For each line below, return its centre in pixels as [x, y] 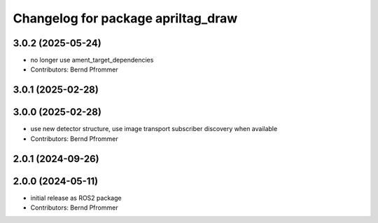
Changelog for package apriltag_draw [125, 18]
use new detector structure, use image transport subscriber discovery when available [154, 129]
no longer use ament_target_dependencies [92, 60]
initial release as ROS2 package [76, 198]
